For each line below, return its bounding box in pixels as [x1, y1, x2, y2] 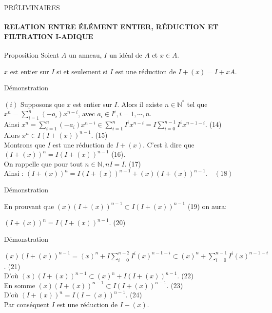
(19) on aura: [187, 201, 227, 211]
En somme [4, 280, 36, 290]
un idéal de [109, 49, 142, 60]
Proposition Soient [4, 49, 59, 60]
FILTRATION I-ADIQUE [4, 31, 94, 41]
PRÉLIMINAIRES [4, 2, 60, 12]
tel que [187, 99, 208, 109]
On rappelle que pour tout [4, 158, 83, 168]
